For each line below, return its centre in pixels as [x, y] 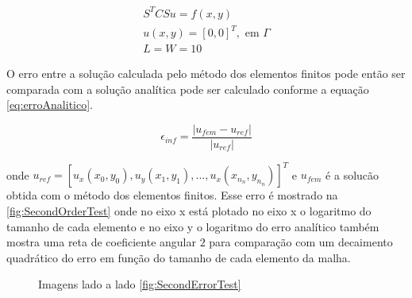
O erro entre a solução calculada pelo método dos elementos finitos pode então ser [206, 74]
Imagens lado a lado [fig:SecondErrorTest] [140, 284]
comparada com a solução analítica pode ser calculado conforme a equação [188, 89]
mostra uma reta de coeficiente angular [101, 242]
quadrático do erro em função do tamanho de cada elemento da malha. [179, 257]
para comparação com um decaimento [301, 242]
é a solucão [352, 174]
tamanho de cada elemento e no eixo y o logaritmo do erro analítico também [193, 226]
